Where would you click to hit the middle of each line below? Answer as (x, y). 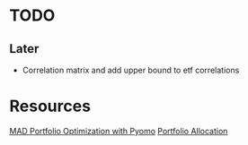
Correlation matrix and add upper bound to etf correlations (131, 70)
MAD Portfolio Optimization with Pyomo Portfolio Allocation (119, 131)
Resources (50, 106)
